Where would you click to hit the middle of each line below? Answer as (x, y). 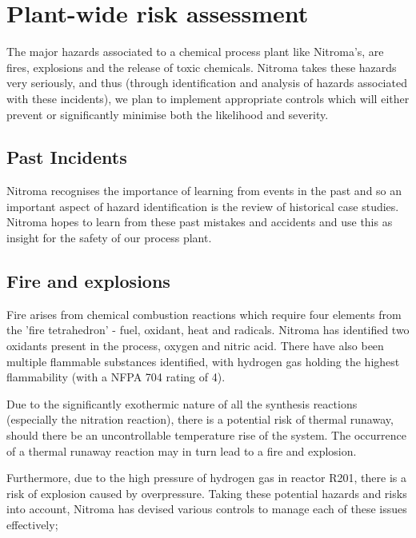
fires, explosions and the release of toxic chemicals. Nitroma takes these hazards (202, 67)
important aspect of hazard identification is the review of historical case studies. (203, 206)
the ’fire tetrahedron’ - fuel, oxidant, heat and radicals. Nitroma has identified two (208, 330)
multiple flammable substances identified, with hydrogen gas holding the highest (203, 361)
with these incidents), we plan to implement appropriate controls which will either (208, 98)
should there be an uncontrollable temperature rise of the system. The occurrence (206, 435)
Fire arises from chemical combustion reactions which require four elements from (204, 314)
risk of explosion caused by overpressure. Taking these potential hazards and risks (207, 493)
